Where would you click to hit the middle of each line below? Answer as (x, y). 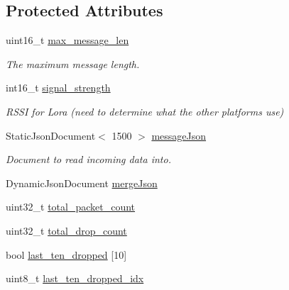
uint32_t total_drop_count (66, 230)
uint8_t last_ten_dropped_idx (75, 278)
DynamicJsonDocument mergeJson (82, 183)
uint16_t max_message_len (67, 40)
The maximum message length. (73, 63)
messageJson (179, 135)
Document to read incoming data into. (88, 159)
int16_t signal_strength (58, 88)
